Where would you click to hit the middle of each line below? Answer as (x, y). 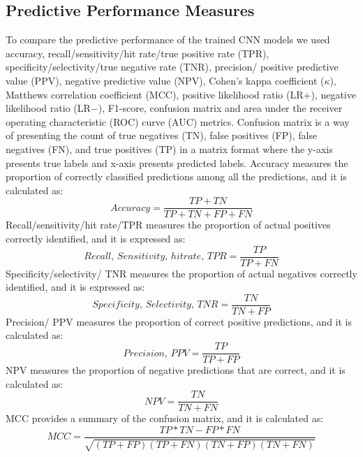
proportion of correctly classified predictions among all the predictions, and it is (176, 176)
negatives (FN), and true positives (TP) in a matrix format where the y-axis (169, 148)
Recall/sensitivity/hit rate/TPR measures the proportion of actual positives (168, 225)
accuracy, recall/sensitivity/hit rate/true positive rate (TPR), (138, 53)
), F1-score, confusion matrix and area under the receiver (220, 108)
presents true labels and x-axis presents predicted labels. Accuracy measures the (177, 162)
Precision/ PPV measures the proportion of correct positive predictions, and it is (179, 321)
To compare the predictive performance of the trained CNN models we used (168, 39)
